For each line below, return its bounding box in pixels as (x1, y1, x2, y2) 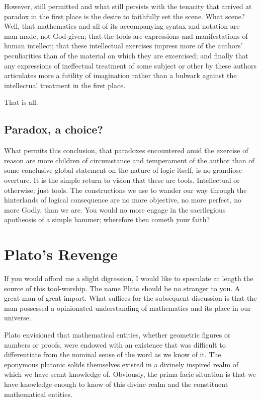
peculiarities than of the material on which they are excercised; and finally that (4, 50, 248, 60)
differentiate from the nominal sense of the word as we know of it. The (4, 349, 221, 360)
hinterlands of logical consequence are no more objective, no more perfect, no (4, 194, 242, 205)
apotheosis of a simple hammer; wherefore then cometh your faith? (4, 214, 210, 225)
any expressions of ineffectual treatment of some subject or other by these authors (4, 60, 256, 71)
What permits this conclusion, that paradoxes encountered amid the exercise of (4, 145, 248, 156)
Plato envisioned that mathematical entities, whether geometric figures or (4, 329, 231, 340)
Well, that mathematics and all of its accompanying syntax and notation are (4, 21, 240, 31)
